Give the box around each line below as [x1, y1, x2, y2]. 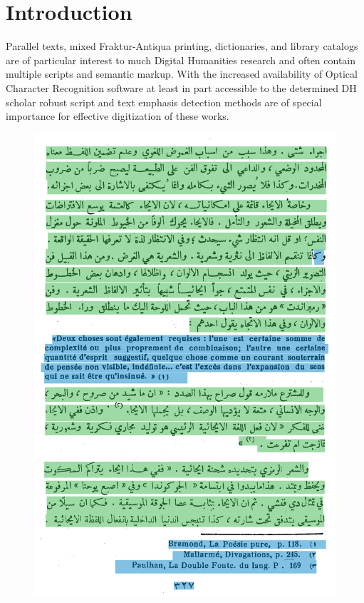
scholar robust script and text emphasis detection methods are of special [6, 94, 322, 109]
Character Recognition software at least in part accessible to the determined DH [6, 80, 357, 95]
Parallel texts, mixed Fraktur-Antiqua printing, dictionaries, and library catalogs [6, 39, 358, 54]
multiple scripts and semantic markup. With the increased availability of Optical [6, 66, 358, 81]
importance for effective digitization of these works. [6, 108, 229, 123]
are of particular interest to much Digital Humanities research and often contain [6, 52, 356, 67]
